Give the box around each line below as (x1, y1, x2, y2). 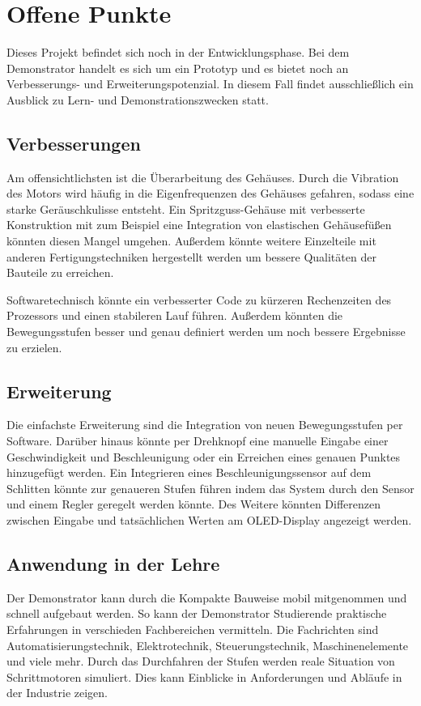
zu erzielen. (6, 338, 62, 355)
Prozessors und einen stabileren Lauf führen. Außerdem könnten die (6, 307, 343, 324)
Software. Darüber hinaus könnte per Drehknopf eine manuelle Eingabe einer (6, 432, 389, 449)
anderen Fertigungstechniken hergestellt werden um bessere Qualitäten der (6, 248, 376, 265)
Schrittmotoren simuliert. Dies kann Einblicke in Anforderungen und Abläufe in (6, 668, 402, 685)
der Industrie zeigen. (6, 684, 108, 701)
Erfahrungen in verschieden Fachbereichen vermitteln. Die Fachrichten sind (6, 620, 379, 637)
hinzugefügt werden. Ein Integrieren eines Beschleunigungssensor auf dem (6, 464, 372, 481)
